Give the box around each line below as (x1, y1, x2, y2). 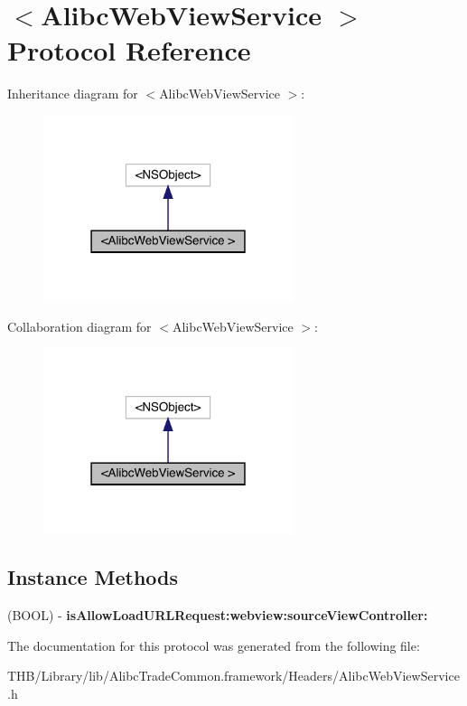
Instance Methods (7, 563, 178, 591)
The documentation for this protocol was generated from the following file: (7, 635, 420, 654)
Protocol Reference (7, 32, 251, 69)
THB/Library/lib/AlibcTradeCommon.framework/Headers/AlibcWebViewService (7, 666, 460, 685)
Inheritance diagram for (7, 84, 138, 103)
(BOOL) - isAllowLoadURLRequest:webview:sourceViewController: (7, 606, 428, 625)
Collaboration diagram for (7, 316, 152, 335)
